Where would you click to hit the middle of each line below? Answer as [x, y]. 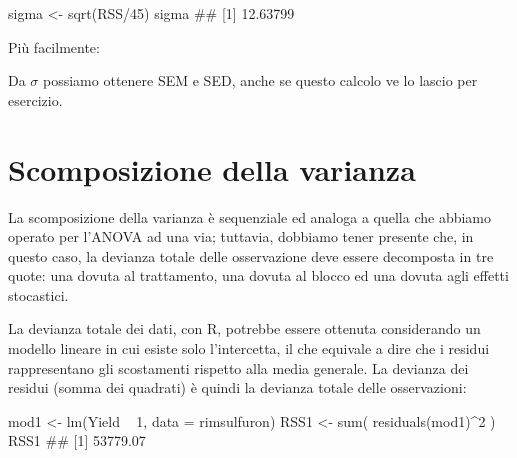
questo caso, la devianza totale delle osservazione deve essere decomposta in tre [251, 255]
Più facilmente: [54, 46]
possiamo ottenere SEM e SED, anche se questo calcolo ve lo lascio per [260, 80]
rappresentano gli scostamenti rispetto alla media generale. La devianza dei [238, 367]
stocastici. [38, 294]
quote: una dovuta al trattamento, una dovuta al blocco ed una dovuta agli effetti [258, 275]
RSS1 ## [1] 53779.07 [77, 440]
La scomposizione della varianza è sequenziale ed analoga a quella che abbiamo [250, 216]
